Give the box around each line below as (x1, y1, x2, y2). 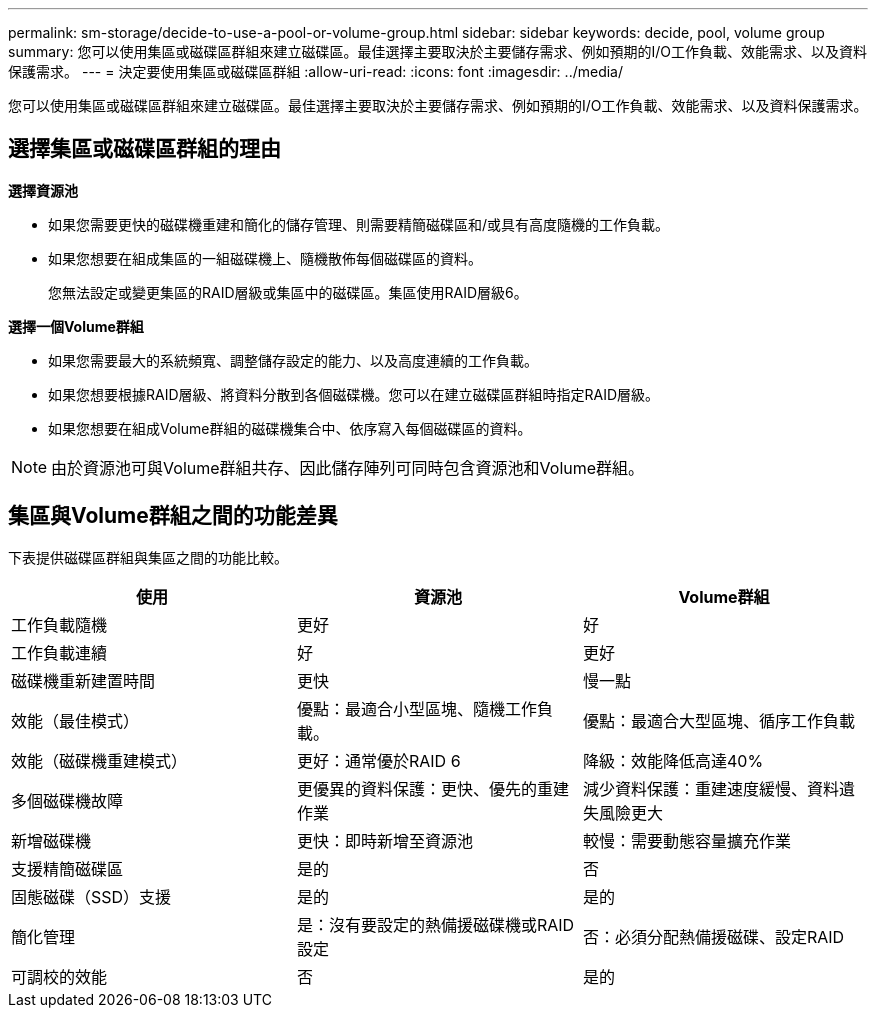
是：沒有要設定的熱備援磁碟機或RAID (296, 914, 575, 935)
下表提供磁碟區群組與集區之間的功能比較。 (8, 548, 288, 566)
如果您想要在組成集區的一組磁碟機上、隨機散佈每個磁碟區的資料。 (48, 249, 482, 267)
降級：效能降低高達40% (582, 750, 764, 771)
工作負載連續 (11, 642, 108, 663)
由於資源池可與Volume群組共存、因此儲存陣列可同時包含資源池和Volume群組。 (51, 457, 645, 478)
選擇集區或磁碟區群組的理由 (8, 136, 281, 162)
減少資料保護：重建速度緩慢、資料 (582, 778, 839, 799)
